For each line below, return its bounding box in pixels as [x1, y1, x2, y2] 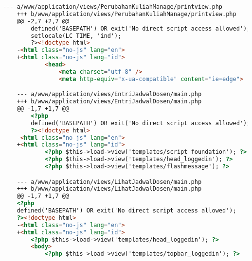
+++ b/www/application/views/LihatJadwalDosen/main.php [17, 185, 202, 193]
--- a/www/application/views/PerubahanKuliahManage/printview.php [3, 3, 223, 10]
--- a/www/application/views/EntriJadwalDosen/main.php [17, 91, 202, 98]
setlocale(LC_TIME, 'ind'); [31, 32, 122, 39]
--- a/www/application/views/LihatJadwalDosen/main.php [17, 178, 202, 185]
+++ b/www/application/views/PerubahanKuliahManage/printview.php [17, 10, 236, 17]
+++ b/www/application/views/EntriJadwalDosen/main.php [17, 98, 202, 105]
